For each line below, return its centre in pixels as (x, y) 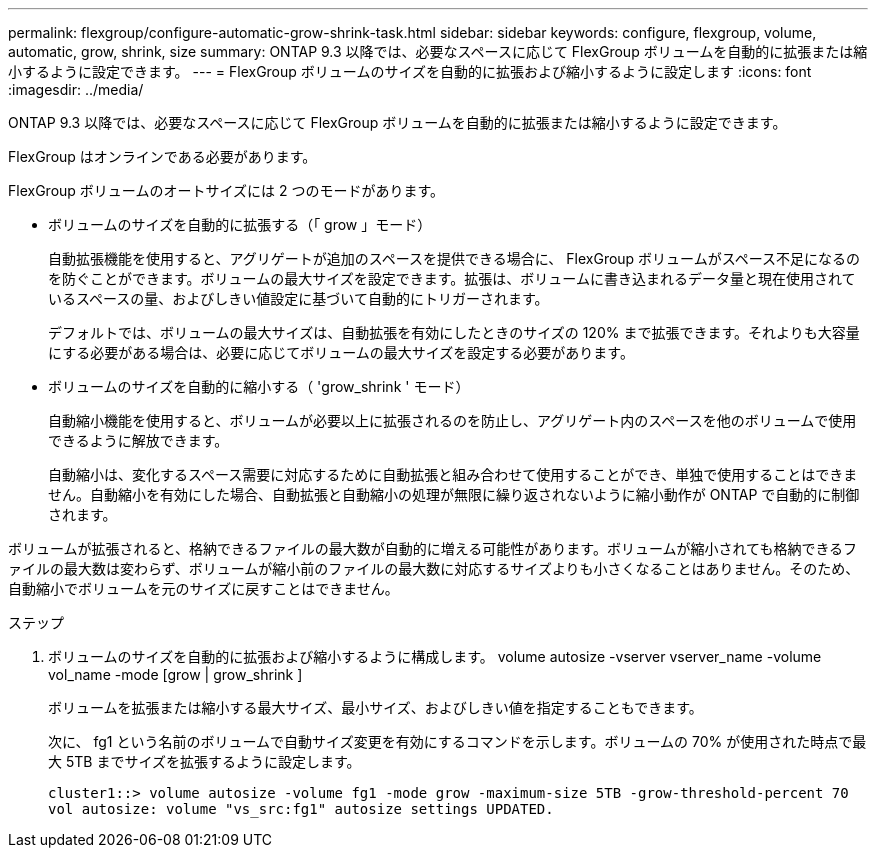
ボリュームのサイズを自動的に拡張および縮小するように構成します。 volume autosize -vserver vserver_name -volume (435, 656)
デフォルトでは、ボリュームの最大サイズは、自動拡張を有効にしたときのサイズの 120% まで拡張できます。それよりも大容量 (454, 332)
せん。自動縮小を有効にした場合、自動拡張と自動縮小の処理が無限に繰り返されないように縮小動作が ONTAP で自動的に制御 (454, 494)
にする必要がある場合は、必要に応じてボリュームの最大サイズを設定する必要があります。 (341, 352)
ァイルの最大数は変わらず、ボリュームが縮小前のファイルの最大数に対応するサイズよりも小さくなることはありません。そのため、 (434, 568)
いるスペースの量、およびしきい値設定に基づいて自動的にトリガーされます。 (298, 298)
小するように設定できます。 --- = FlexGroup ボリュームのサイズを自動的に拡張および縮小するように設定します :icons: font (410, 71)
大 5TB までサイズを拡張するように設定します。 (204, 761)
